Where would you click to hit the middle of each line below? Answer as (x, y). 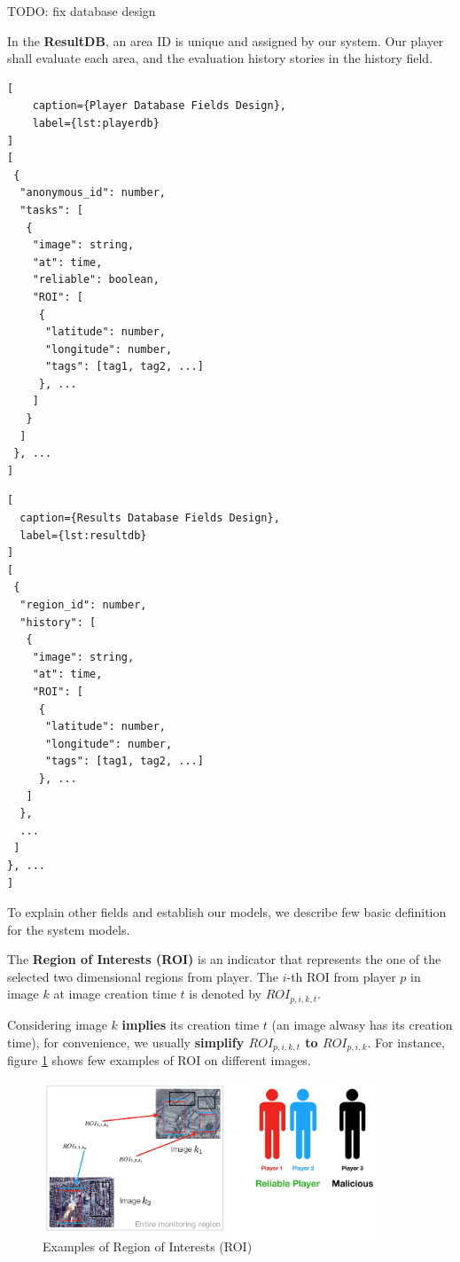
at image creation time (115, 994)
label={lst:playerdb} (96, 123)
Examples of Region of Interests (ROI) (148, 1246)
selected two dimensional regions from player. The (143, 976)
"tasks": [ (51, 210)
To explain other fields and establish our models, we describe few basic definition (227, 912)
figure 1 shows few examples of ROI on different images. (159, 1059)
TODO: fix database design (82, 11)
